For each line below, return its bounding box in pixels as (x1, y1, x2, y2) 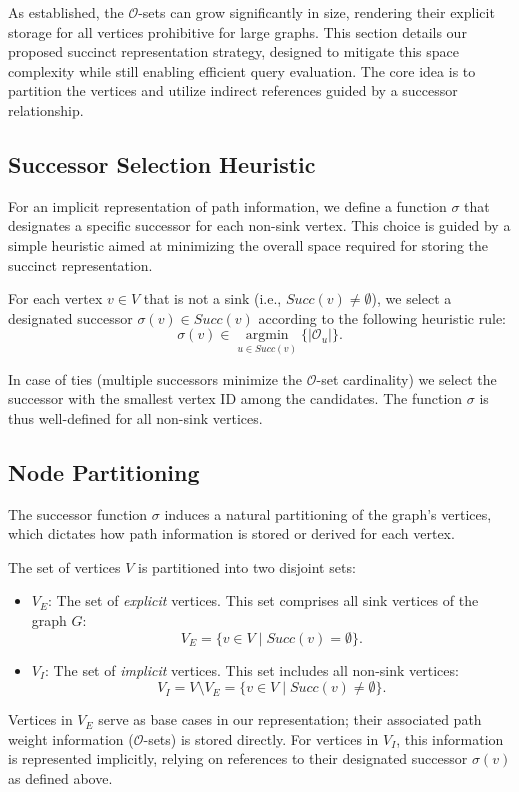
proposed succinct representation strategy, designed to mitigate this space (8, 41, 460, 62)
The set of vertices (8, 556, 121, 577)
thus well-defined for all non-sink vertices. (8, 407, 263, 428)
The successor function (8, 503, 148, 524)
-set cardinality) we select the (316, 368, 497, 389)
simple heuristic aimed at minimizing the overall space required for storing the (8, 234, 489, 255)
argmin (245, 328, 289, 343)
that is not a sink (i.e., (143, 288, 282, 309)
